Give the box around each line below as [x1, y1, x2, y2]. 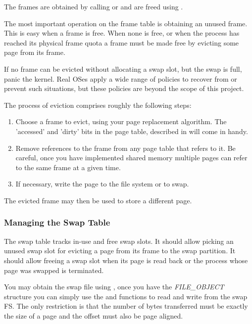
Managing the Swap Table [4, 216, 110, 229]
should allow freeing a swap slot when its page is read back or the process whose [4, 255, 248, 265]
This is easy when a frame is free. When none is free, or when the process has [4, 28, 240, 38]
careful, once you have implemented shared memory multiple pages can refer [15, 152, 248, 163]
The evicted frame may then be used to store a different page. [4, 195, 192, 205]
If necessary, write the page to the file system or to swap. [15, 179, 189, 189]
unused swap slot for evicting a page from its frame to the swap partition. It [4, 245, 236, 256]
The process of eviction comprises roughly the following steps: [4, 99, 192, 110]
